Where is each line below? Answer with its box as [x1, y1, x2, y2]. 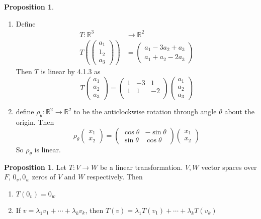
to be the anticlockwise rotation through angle [73, 106, 217, 117]
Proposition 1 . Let [4, 161, 67, 172]
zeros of [32, 171, 56, 182]
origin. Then [16, 117, 54, 127]
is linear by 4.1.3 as [41, 66, 101, 77]
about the [224, 106, 254, 117]
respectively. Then [86, 171, 143, 182]
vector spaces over [201, 161, 257, 172]
